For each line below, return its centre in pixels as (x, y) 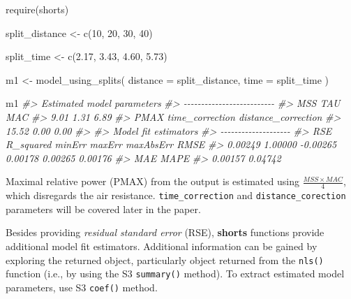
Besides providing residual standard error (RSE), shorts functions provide (165, 232)
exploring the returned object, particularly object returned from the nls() (165, 260)
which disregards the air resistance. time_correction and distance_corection (176, 195)
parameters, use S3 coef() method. (82, 287)
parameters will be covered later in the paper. (103, 209)
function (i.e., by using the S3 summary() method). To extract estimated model (175, 274)
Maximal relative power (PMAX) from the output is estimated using (152, 181)
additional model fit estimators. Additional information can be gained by (162, 246)
